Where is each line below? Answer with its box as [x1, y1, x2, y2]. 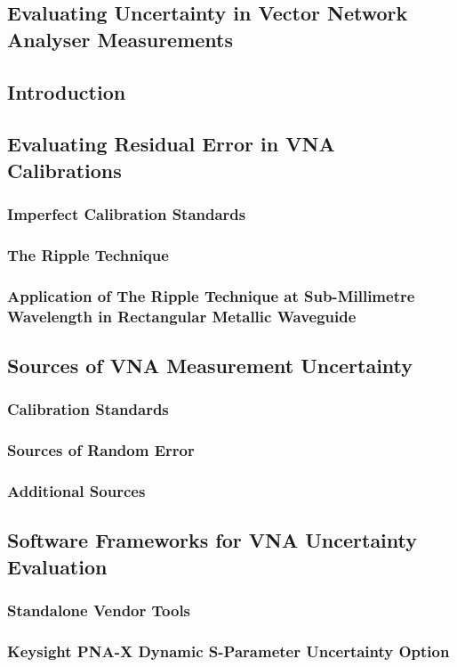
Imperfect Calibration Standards [7, 203, 246, 225]
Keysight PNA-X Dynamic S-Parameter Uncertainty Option [7, 639, 450, 662]
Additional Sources [7, 479, 146, 501]
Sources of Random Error [7, 439, 195, 461]
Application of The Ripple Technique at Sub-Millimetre [7, 284, 415, 306]
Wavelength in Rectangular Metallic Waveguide [7, 305, 357, 327]
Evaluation [7, 552, 108, 580]
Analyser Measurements [7, 25, 234, 53]
